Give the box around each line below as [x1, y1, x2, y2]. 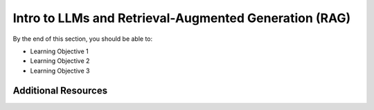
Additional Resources [12, 84, 107, 96]
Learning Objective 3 [30, 66, 90, 75]
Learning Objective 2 [30, 57, 90, 65]
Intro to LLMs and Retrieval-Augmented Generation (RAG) [12, 10, 351, 26]
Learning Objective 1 [30, 47, 89, 55]
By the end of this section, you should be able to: [12, 35, 153, 43]
